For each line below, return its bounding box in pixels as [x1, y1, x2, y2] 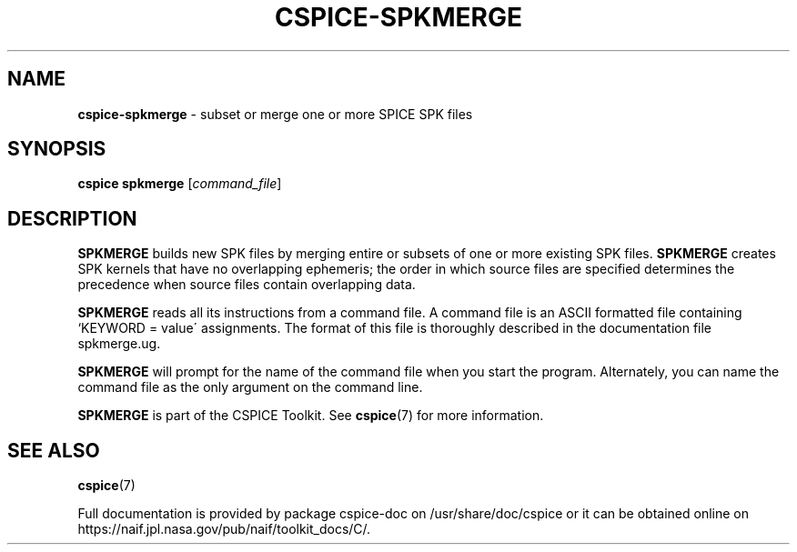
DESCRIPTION [7, 206, 137, 230]
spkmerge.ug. [77, 336, 161, 352]
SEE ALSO [7, 438, 100, 462]
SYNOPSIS [7, 137, 106, 161]
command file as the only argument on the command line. [77, 379, 423, 396]
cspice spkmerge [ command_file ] [77, 176, 282, 192]
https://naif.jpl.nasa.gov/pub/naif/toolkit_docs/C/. [77, 521, 371, 537]
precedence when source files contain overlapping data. [77, 276, 416, 293]
